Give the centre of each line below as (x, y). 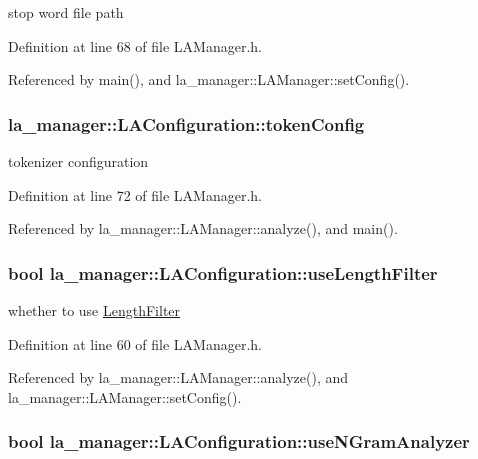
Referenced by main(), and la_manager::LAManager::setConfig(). (209, 79)
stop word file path (66, 12)
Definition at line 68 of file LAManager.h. (135, 45)
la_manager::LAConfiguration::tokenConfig (186, 123)
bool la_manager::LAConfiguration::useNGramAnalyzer (239, 441)
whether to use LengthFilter (94, 310)
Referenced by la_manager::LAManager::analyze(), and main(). (203, 228)
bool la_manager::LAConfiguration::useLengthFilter (223, 272)
